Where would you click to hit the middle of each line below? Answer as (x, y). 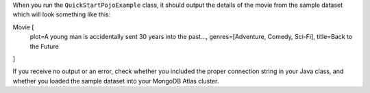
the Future (45, 46)
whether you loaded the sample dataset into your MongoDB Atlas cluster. (116, 81)
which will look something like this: (62, 14)
